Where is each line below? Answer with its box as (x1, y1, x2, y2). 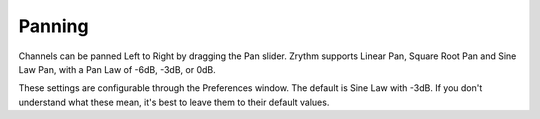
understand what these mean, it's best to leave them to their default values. (18, 96, 330, 108)
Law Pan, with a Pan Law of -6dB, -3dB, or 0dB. (18, 63, 217, 75)
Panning (18, 15, 89, 37)
